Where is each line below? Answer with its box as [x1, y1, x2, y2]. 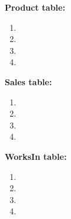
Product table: [5, 1, 66, 13]
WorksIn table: [5, 150, 67, 162]
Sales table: [5, 75, 52, 88]
